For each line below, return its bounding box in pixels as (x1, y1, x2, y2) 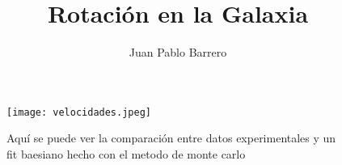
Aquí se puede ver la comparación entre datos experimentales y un (6, 129, 336, 146)
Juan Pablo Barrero (129, 44, 227, 61)
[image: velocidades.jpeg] (6, 106, 151, 118)
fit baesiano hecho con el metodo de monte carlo (6, 145, 246, 162)
